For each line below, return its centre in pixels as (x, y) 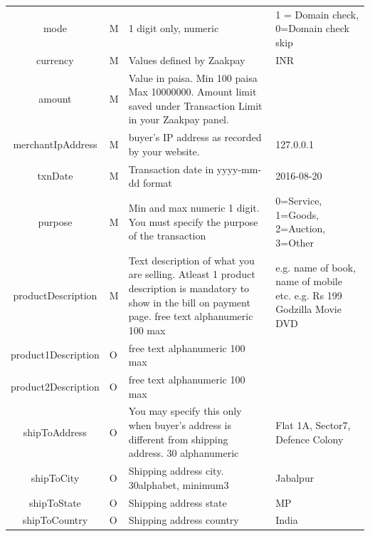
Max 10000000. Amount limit (192, 92)
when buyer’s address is (180, 425)
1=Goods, (297, 214)
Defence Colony (310, 439)
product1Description (55, 355)
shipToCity (55, 477)
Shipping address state (178, 502)
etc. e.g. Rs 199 (309, 295)
